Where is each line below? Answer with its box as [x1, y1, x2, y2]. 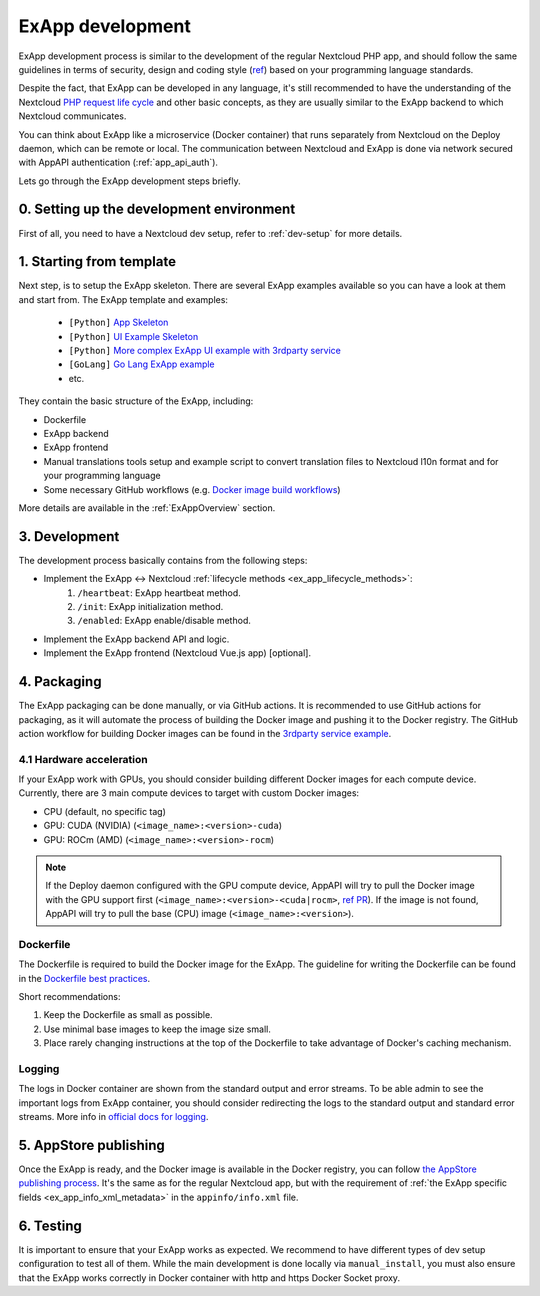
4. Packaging [18, 673, 102, 690]
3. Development [18, 528, 120, 545]
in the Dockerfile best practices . [18, 972, 151, 984]
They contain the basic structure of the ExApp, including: [18, 395, 254, 407]
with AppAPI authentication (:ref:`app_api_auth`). [18, 156, 219, 169]
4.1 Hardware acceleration [18, 752, 149, 766]
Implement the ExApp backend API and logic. [43, 633, 230, 645]
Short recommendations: [18, 991, 121, 1003]
